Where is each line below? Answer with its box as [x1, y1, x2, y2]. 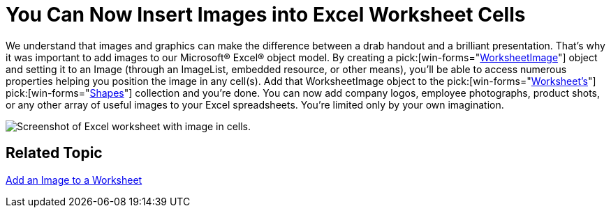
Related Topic [6, 144, 103, 162]
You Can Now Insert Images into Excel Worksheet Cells [6, 3, 526, 26]
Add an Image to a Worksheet [6, 173, 142, 186]
